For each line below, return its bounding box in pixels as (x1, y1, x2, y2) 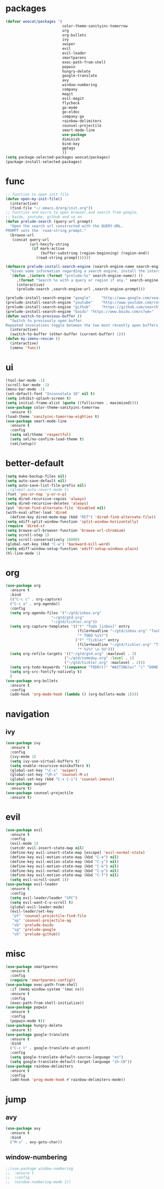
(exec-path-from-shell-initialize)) (10, 1000, 84, 1005)
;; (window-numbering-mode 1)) (5, 1180, 71, 1185)
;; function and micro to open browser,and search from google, (5, 210, 139, 215)
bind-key (62, 141, 80, 146)
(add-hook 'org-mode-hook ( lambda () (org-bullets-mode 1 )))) (10, 692, 139, 697)
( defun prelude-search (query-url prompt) (5, 219, 93, 224)
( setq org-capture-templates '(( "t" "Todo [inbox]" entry (10, 624, 130, 629)
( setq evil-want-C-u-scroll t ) (10, 900, 73, 905)
